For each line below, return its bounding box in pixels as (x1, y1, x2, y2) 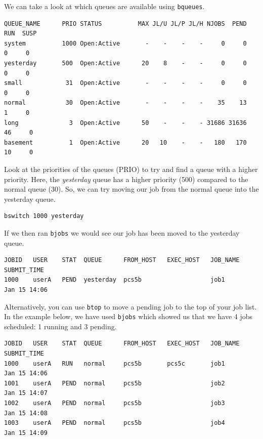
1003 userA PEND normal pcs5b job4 (4, 419, 225, 427)
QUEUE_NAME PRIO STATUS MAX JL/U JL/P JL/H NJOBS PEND (4, 20, 247, 27)
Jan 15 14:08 (4, 409, 48, 417)
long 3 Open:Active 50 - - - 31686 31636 (4, 119, 247, 126)
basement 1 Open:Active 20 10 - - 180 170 (4, 139, 247, 146)
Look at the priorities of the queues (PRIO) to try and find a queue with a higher (4, 163, 258, 174)
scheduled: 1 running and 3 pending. (4, 321, 117, 331)
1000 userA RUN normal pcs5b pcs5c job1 (4, 360, 225, 367)
